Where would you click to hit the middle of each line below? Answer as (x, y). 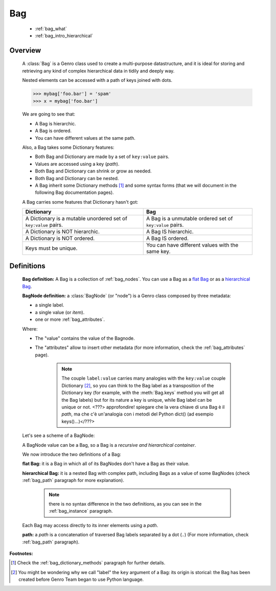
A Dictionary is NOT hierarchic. (62, 232)
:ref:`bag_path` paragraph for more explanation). (73, 480)
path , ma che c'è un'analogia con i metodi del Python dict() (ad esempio (137, 414)
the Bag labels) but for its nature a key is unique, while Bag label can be (137, 400)
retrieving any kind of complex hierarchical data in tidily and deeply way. (98, 71)
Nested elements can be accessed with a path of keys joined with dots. (97, 80)
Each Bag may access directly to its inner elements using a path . (90, 525)
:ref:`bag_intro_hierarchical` (64, 35)
